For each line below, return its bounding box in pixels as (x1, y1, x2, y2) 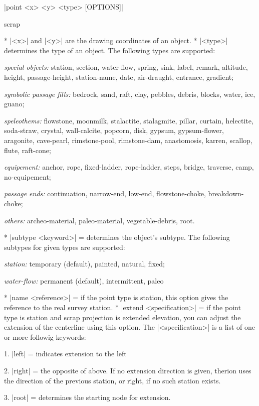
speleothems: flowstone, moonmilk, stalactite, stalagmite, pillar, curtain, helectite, (4, 115, 253, 125)
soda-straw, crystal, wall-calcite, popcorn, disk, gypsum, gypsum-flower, (4, 125, 224, 136)
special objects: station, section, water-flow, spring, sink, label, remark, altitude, (4, 62, 248, 72)
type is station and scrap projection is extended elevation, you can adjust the (4, 312, 241, 322)
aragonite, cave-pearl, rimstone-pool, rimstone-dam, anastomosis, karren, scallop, (4, 134, 252, 145)
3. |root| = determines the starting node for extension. (4, 392, 171, 402)
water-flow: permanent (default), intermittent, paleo (4, 275, 164, 286)
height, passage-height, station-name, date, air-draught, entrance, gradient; (4, 71, 234, 82)
